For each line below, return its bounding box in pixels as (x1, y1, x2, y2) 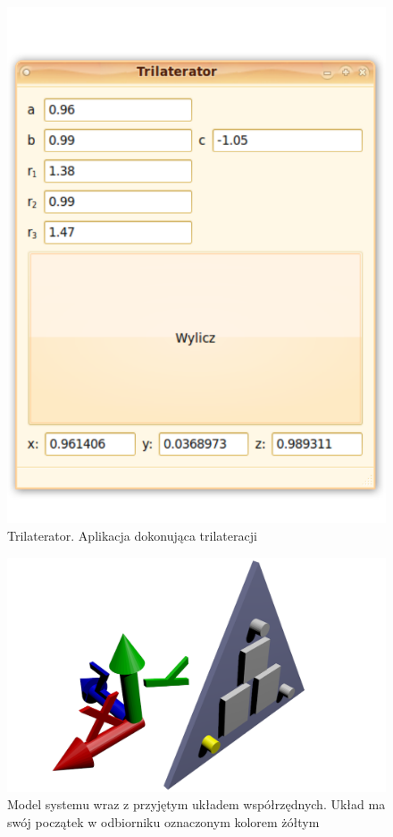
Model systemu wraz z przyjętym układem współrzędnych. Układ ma (7, 795, 386, 814)
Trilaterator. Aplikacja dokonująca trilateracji (7, 525, 257, 544)
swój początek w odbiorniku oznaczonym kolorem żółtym (7, 812, 320, 831)
